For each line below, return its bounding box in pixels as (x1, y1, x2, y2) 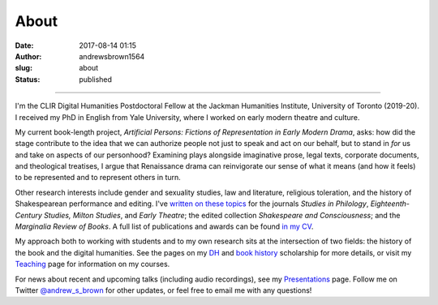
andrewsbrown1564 (79, 51, 145, 61)
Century (15, 210, 42, 220)
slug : (15, 63, 32, 73)
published (79, 74, 113, 84)
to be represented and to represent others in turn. (15, 173, 182, 183)
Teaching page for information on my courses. (15, 260, 170, 269)
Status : (15, 74, 41, 84)
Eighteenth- (370, 199, 410, 208)
